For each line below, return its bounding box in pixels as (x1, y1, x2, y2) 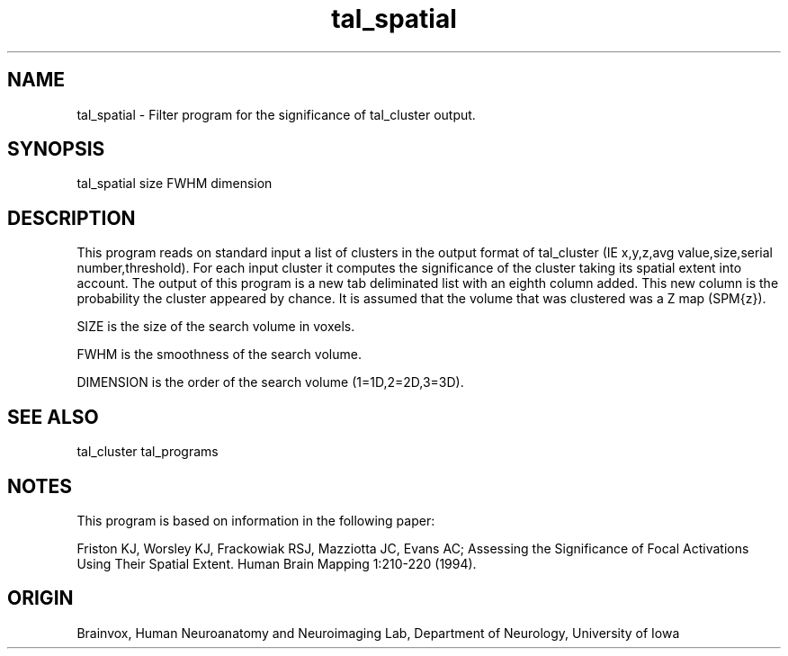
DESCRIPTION (7, 206, 136, 229)
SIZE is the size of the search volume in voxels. (76, 319, 355, 335)
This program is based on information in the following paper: (76, 512, 435, 528)
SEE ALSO (7, 405, 99, 428)
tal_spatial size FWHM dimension (76, 175, 273, 192)
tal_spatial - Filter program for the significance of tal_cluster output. (76, 106, 476, 122)
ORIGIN (7, 587, 74, 610)
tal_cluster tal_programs (76, 444, 219, 460)
